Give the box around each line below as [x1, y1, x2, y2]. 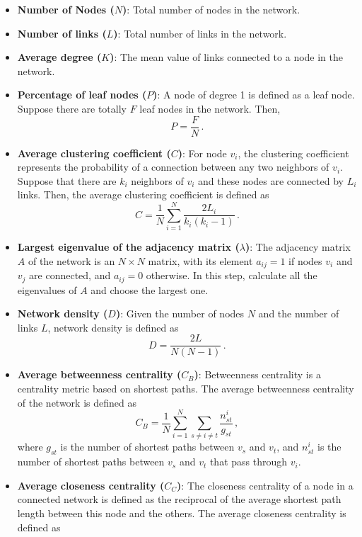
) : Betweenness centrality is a [194, 367, 321, 382]
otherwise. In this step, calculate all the [146, 268, 317, 283]
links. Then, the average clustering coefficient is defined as [17, 187, 269, 202]
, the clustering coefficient [238, 145, 349, 160]
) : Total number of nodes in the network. [122, 2, 300, 16]
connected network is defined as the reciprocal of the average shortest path [17, 492, 341, 507]
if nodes [288, 253, 322, 268]
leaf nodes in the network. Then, [139, 101, 281, 115]
